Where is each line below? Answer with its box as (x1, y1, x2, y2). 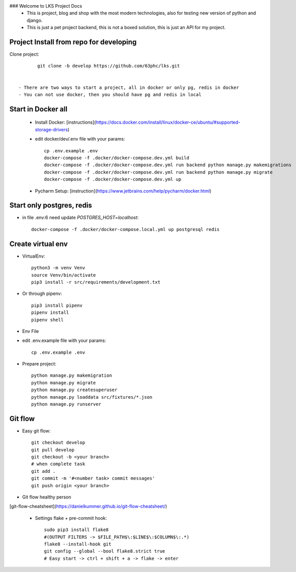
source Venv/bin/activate (31, 272, 96, 278)
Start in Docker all (9, 105, 67, 113)
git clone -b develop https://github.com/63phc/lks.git (37, 63, 180, 69)
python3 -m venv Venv (31, 265, 85, 271)
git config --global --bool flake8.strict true (44, 548, 165, 554)
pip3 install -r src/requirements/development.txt (31, 279, 161, 285)
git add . (31, 468, 56, 474)
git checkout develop (31, 440, 85, 446)
